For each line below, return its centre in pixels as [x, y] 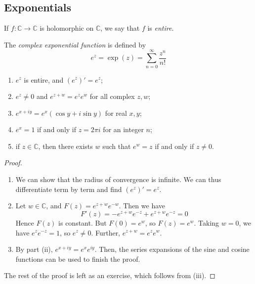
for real [116, 113]
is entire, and [44, 79]
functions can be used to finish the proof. [78, 259]
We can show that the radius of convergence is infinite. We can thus [118, 179]
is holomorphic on [67, 28]
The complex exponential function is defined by [75, 44]
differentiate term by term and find [69, 189]
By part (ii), [34, 249]
